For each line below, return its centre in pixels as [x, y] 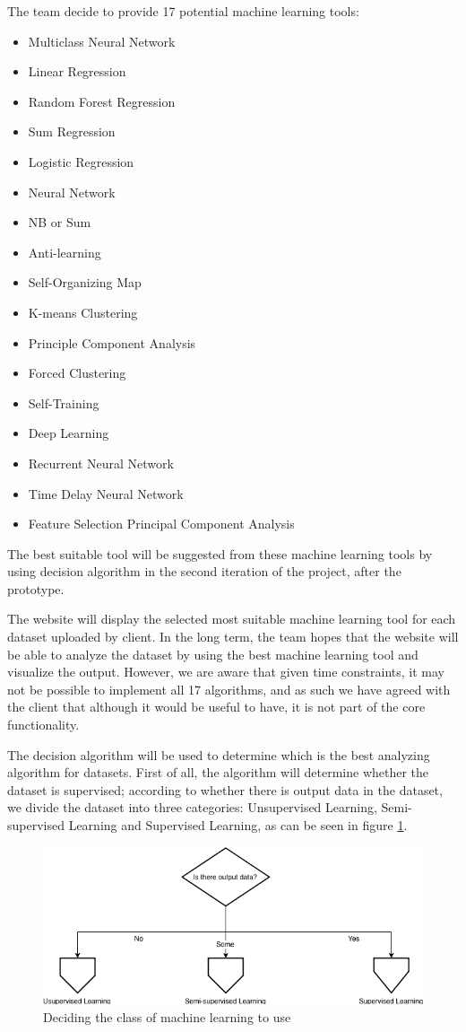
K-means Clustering [83, 312]
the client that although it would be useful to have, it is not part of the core [216, 707]
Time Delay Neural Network [106, 493]
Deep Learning [69, 433]
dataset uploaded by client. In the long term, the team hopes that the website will [233, 637]
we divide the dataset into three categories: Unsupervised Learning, [192, 807]
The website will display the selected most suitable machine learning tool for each [232, 619]
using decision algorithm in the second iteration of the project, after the [204, 571]
